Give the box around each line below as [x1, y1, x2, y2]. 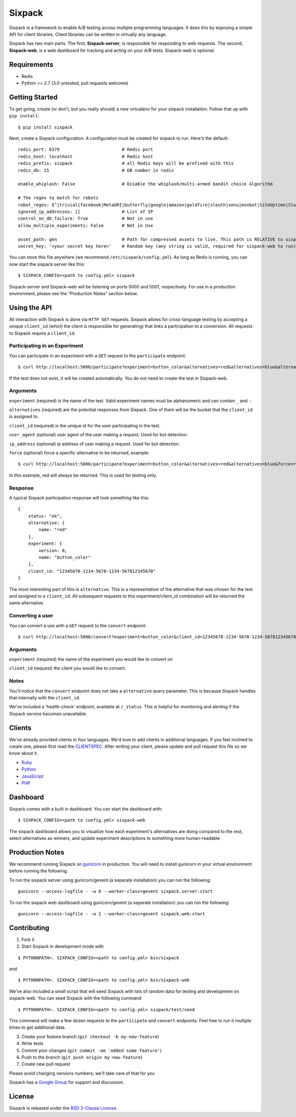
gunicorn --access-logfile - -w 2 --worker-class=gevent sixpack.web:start [18, 911, 205, 916]
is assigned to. [9, 414, 39, 419]
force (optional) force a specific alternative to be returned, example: [9, 450, 150, 455]
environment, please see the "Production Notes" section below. [9, 290, 138, 296]
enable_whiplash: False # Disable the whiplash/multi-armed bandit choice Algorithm [18, 181, 273, 187]
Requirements [9, 60, 54, 69]
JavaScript [21, 773, 44, 779]
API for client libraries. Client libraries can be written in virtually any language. [9, 31, 167, 37]
